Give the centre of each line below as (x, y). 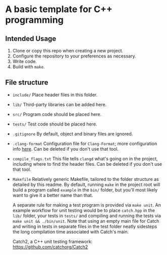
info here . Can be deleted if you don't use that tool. (65, 149)
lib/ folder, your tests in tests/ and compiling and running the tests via (87, 216)
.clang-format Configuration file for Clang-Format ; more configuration (85, 143)
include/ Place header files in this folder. (55, 95)
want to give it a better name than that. (53, 195)
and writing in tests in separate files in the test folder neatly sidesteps (85, 226)
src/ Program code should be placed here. (57, 114)
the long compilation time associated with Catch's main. (71, 232)
